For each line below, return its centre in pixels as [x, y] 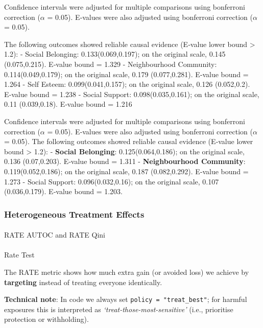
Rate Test [19, 255]
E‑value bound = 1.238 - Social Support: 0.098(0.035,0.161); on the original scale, [132, 94]
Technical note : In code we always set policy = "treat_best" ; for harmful [126, 299]
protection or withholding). [46, 319]
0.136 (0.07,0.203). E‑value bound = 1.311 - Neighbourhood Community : [125, 161]
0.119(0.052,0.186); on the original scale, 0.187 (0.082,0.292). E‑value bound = [126, 171]
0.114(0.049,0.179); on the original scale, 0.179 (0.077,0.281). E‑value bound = [126, 74]
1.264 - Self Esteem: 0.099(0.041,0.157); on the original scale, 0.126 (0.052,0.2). [127, 84]
